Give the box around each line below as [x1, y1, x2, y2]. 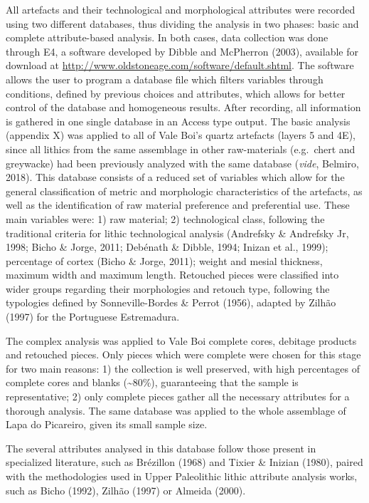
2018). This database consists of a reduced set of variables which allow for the [6, 170, 345, 185]
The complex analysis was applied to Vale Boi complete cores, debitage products [6, 333, 357, 348]
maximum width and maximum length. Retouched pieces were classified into [6, 267, 339, 282]
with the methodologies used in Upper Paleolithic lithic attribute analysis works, [6, 469, 358, 483]
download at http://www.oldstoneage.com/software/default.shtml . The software [6, 58, 354, 73]
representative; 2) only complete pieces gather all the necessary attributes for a [6, 389, 350, 404]
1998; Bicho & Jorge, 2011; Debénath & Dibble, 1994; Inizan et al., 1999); [6, 239, 328, 254]
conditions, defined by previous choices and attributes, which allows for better [6, 85, 346, 100]
